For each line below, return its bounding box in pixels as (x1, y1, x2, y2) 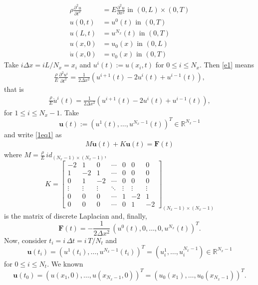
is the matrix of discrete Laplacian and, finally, (4, 210, 147, 221)
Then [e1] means (204, 59, 254, 70)
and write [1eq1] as (4, 129, 62, 139)
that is (4, 83, 24, 94)
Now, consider (4, 235, 47, 245)
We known (51, 258, 83, 269)
